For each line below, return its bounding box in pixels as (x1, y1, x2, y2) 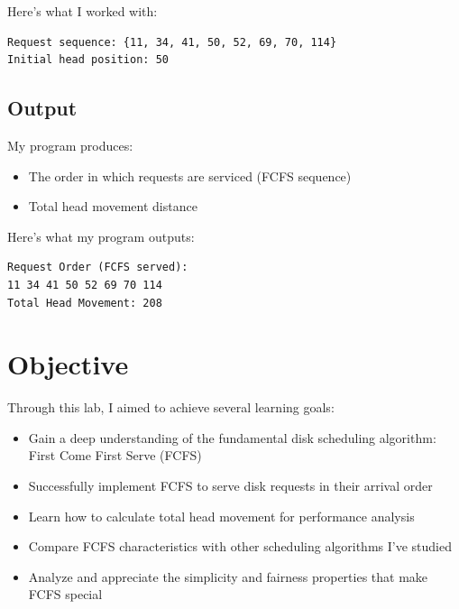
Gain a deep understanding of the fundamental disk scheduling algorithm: (28, 428, 436, 447)
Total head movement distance (28, 197, 197, 216)
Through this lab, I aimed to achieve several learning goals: (7, 398, 335, 417)
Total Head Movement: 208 (7, 296, 162, 309)
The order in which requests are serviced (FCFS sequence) (28, 166, 352, 185)
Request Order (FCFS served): (7, 261, 188, 274)
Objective (7, 346, 129, 383)
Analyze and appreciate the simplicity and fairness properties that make (28, 567, 428, 586)
